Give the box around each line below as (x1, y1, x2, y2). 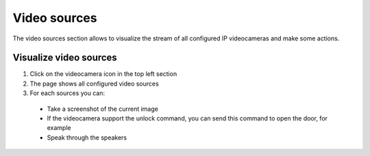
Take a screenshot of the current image (47, 105, 159, 113)
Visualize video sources (12, 52, 118, 64)
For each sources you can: (29, 89, 106, 97)
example (47, 124, 71, 132)
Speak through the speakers (47, 133, 127, 142)
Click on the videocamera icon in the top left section (29, 70, 177, 78)
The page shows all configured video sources (29, 79, 159, 88)
